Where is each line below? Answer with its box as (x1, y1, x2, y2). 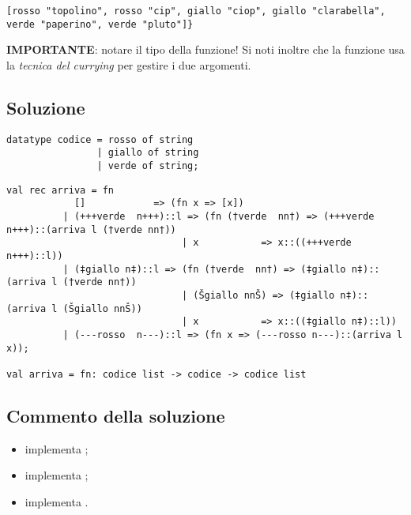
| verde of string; (96, 160, 199, 172)
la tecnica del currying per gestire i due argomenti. (6, 56, 251, 73)
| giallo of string (96, 147, 199, 159)
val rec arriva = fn (6, 184, 115, 196)
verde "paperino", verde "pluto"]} (6, 18, 194, 30)
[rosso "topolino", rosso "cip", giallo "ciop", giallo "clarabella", (6, 6, 386, 17)
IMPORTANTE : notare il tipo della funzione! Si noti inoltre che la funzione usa (6, 41, 405, 58)
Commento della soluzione (6, 403, 225, 427)
